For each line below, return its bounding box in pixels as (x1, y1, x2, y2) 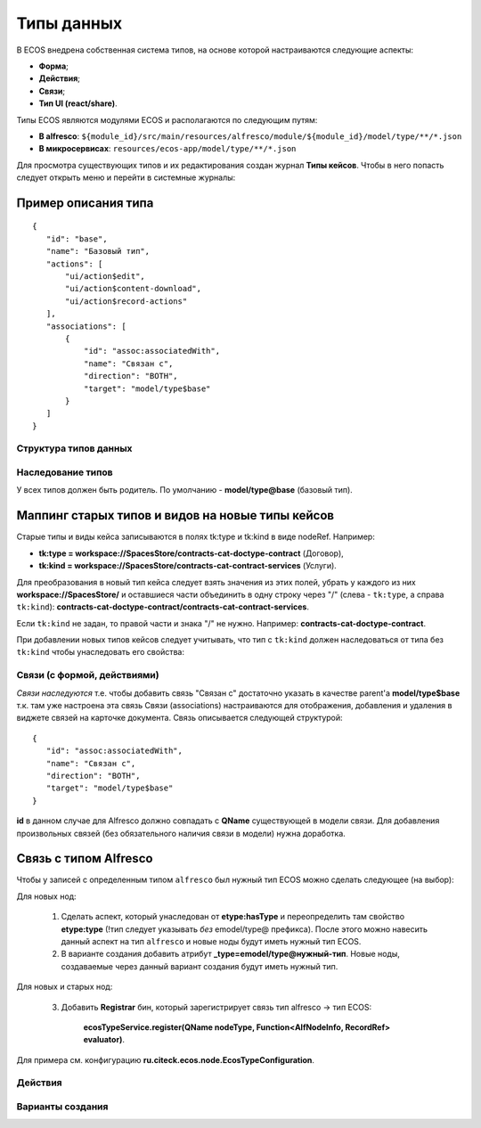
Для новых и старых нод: (16, 981, 113, 993)
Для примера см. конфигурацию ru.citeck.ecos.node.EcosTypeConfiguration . (16, 1054, 315, 1065)
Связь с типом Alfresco (16, 851, 153, 866)
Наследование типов (16, 466, 113, 478)
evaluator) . (83, 1034, 125, 1045)
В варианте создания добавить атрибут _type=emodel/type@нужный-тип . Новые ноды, (61, 949, 401, 960)
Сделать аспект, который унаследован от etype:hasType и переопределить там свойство (61, 911, 405, 922)
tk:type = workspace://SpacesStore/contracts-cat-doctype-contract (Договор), (38, 548, 345, 559)
